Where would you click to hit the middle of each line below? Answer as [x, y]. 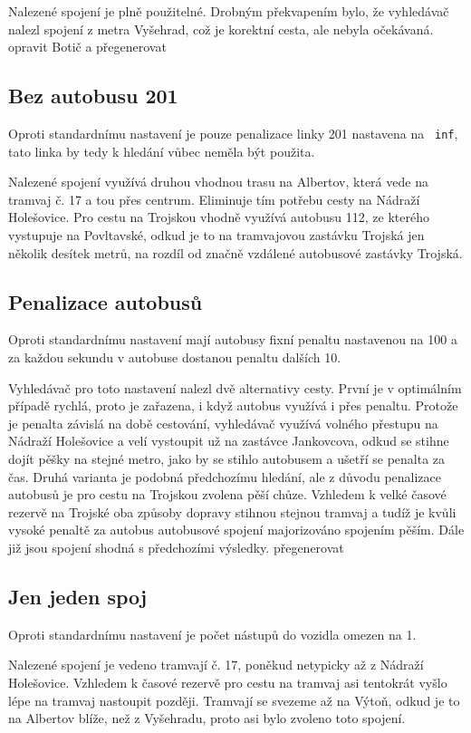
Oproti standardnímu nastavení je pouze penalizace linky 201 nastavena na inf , [233, 133]
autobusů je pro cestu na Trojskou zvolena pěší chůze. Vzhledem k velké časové [227, 494]
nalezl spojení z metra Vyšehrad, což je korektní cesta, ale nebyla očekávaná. [221, 29]
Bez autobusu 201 [93, 96]
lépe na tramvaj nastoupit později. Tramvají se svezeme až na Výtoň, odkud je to [234, 700]
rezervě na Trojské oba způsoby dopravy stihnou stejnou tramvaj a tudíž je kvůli [232, 511]
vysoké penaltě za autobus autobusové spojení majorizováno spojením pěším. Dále [236, 530]
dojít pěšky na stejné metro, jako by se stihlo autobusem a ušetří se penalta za [227, 458]
